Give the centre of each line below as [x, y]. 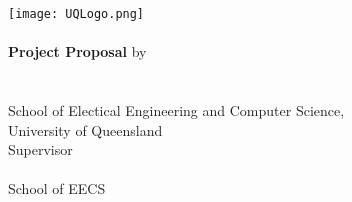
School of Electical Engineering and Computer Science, [176, 110]
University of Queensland [85, 129]
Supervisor [40, 149]
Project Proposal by [77, 51]
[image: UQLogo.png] [76, 14]
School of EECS [57, 188]
